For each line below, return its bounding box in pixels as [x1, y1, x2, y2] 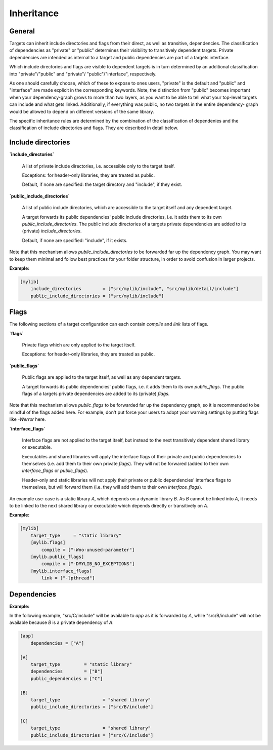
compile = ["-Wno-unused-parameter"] [41, 547, 135, 552]
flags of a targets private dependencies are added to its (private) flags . [22, 390, 170, 397]
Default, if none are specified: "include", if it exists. [22, 237, 128, 243]
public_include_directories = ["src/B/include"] [30, 704, 154, 710]
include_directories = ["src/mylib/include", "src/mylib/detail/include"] [30, 286, 239, 292]
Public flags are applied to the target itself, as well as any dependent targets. [22, 374, 181, 380]
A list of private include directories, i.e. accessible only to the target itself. [22, 163, 175, 169]
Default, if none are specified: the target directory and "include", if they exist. [22, 181, 183, 187]
